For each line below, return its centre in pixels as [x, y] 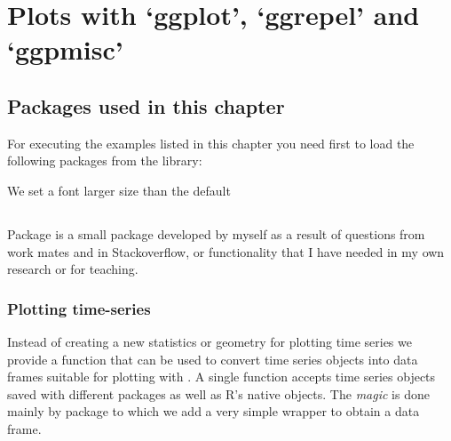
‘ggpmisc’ [65, 49]
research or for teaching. [73, 269]
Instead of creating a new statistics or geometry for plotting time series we [210, 341]
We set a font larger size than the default [119, 190]
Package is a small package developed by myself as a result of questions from [216, 233]
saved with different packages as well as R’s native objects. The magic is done [218, 393]
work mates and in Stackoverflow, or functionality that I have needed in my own [226, 251]
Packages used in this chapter [146, 105]
